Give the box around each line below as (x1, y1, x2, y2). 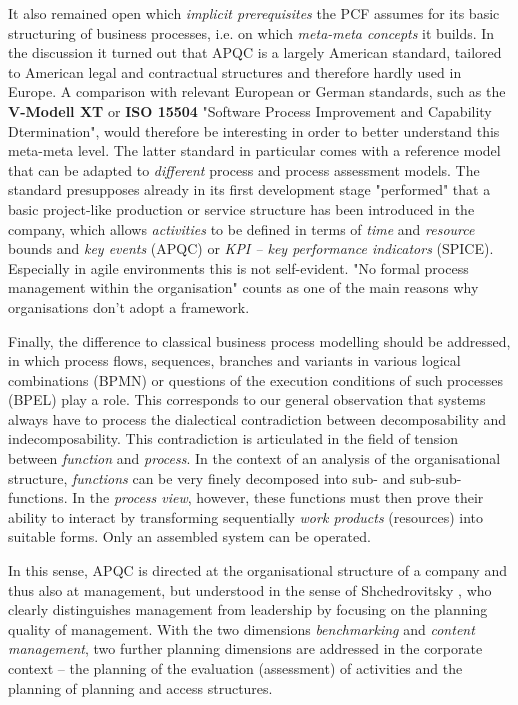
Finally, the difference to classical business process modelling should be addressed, (8, 330, 511, 351)
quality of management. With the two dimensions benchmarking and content (8, 618, 475, 639)
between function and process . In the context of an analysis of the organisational (8, 448, 501, 469)
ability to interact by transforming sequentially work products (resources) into (8, 506, 484, 527)
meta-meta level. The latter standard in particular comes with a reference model (8, 140, 501, 161)
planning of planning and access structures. (8, 677, 273, 698)
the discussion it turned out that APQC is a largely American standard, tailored (8, 42, 502, 63)
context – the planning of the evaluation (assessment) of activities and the (8, 658, 463, 678)
